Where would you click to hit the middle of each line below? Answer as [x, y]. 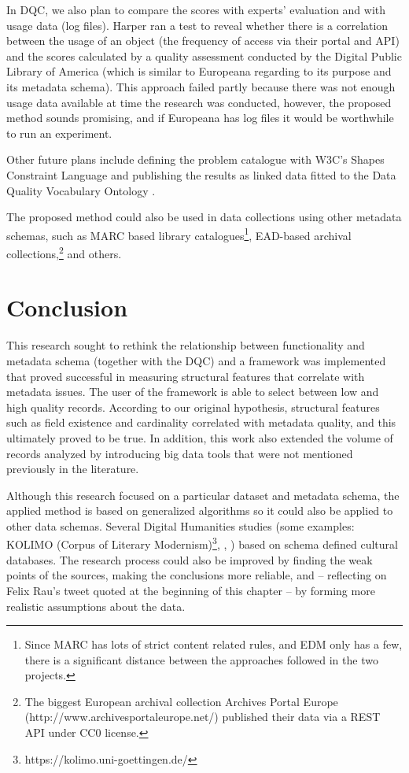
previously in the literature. [73, 469]
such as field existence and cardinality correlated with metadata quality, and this [201, 422]
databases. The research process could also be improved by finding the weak [190, 559]
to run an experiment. [59, 133]
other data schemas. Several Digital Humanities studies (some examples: [181, 525]
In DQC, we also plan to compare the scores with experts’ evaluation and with [196, 9]
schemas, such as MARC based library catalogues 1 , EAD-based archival [179, 234]
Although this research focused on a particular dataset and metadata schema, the [203, 495]
